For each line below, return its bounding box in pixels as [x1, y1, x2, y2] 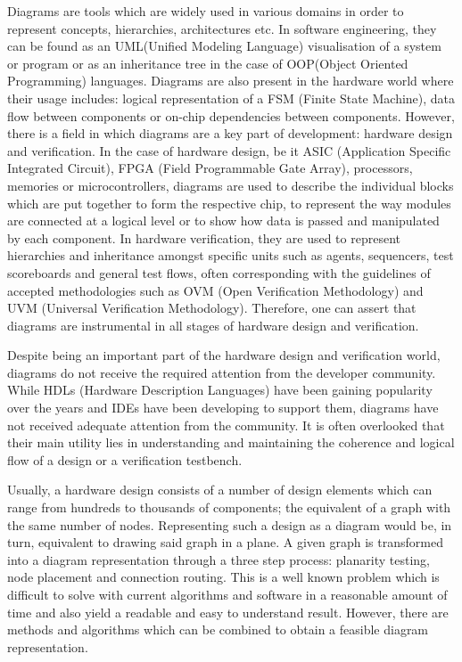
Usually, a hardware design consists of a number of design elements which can [7, 480, 433, 499]
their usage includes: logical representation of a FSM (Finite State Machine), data [7, 88, 456, 107]
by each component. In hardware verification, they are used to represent [7, 228, 400, 247]
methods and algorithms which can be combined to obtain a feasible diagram [7, 620, 429, 639]
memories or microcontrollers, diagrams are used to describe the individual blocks [7, 176, 454, 194]
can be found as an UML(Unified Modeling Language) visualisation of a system [7, 37, 441, 55]
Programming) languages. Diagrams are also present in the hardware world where [7, 71, 454, 90]
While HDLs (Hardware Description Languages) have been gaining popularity [7, 380, 433, 399]
